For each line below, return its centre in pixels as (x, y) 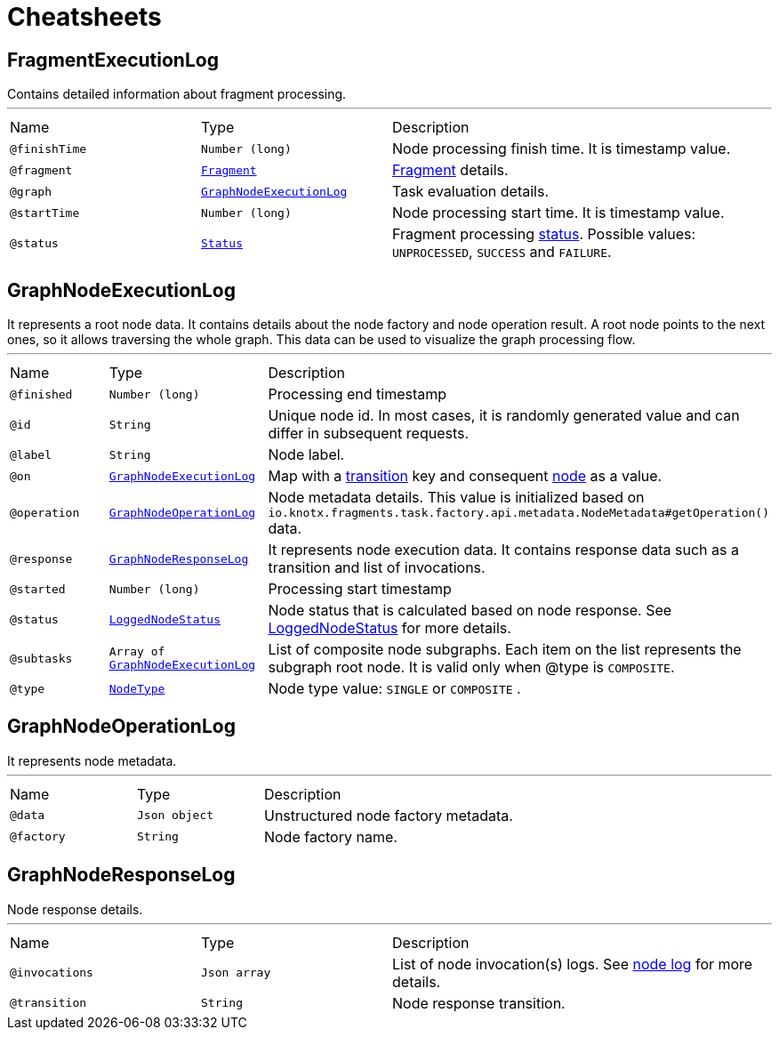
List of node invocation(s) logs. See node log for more (573, 964)
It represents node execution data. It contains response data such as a (503, 550)
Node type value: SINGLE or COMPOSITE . (394, 689)
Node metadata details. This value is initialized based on (456, 498)
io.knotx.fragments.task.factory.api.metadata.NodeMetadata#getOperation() (518, 513)
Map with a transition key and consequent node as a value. (465, 476)
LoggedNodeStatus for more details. (389, 628)
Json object (175, 816)
